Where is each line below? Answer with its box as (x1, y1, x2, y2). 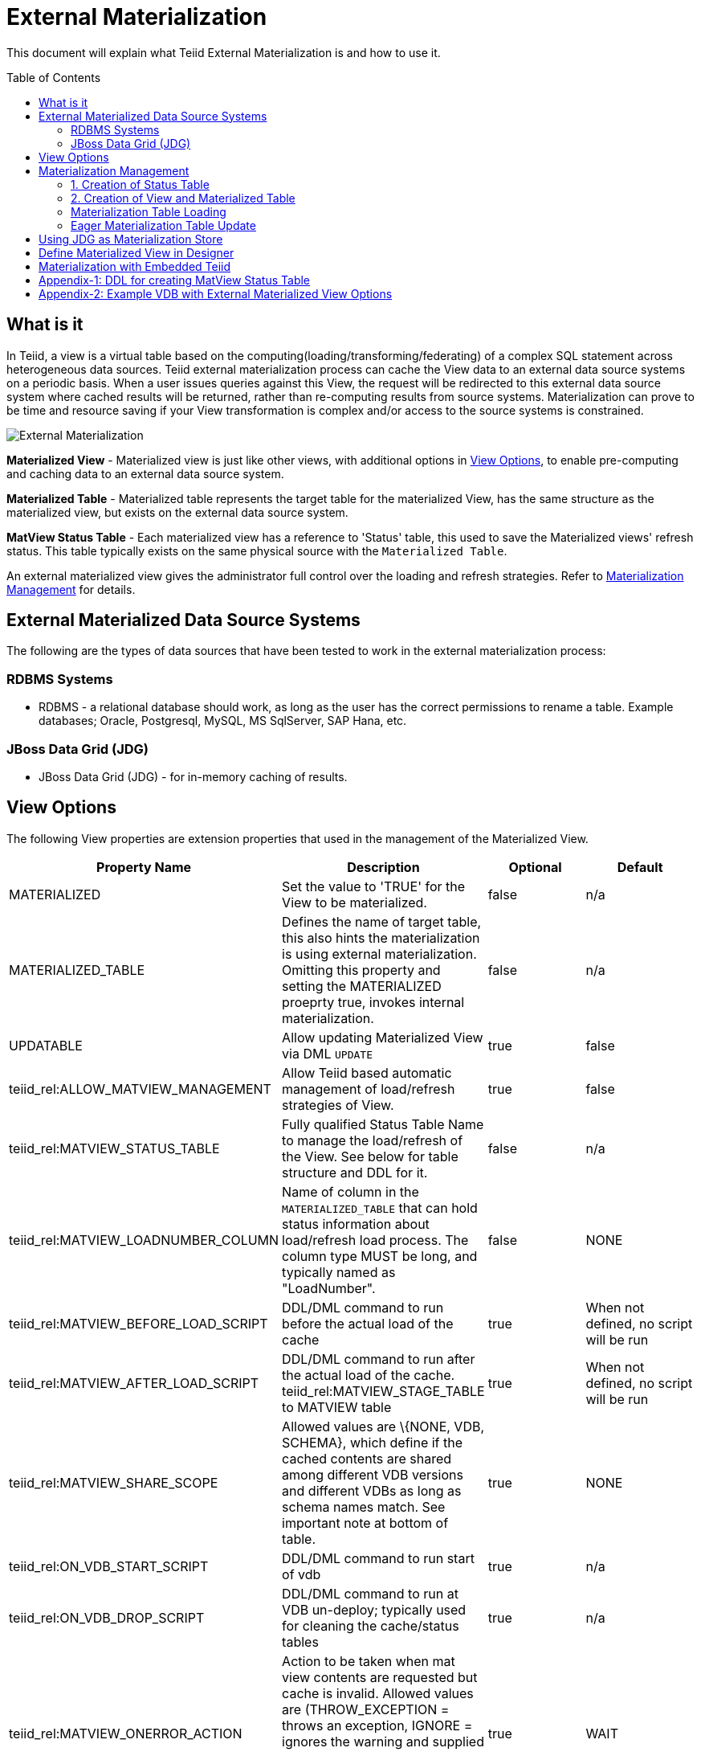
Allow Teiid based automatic (282, 1064, 452, 1081)
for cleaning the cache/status (282, 1617, 459, 1634)
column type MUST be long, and (282, 1247, 478, 1264)
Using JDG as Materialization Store (39, 231, 223, 246)
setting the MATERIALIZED (282, 977, 442, 994)
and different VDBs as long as (282, 1482, 462, 1499)
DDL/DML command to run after (282, 1350, 475, 1367)
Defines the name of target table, (282, 913, 482, 930)
